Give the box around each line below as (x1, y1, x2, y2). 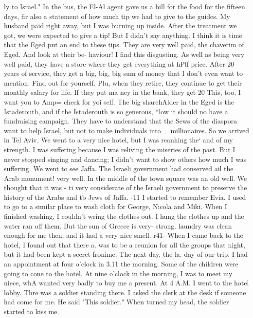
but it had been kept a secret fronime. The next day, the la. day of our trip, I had (4, 249, 248, 259)
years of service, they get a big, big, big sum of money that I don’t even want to (4, 68, 243, 78)
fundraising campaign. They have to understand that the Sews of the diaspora (4, 116, 237, 126)
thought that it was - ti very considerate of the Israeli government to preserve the (4, 182, 247, 193)
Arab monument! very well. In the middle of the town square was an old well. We (4, 173, 247, 183)
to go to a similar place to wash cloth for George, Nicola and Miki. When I (4, 201, 227, 212)
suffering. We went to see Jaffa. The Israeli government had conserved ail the (4, 163, 234, 174)
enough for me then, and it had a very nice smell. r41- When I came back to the (4, 230, 243, 240)
